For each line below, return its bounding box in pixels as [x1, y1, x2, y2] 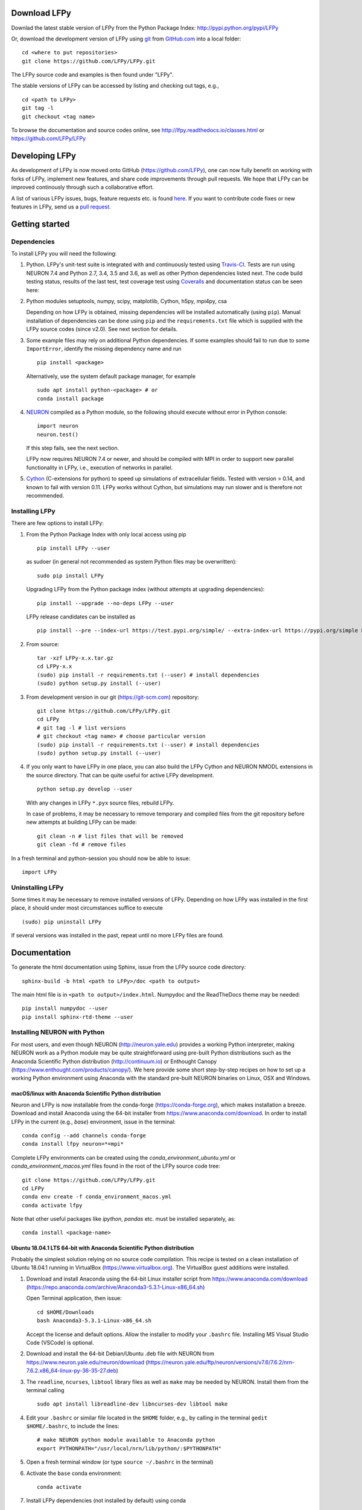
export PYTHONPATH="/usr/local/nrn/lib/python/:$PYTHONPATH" [37, 1445, 221, 1452]
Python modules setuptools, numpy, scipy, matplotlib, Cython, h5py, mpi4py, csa [26, 298, 227, 304]
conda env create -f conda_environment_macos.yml [22, 1194, 172, 1200]
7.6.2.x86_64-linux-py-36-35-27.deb [26, 1367, 117, 1374]
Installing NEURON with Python [11, 1028, 105, 1036]
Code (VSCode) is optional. [26, 1338, 95, 1346]
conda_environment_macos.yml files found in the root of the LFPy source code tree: [11, 1163, 220, 1170]
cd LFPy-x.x [37, 663, 72, 670]
